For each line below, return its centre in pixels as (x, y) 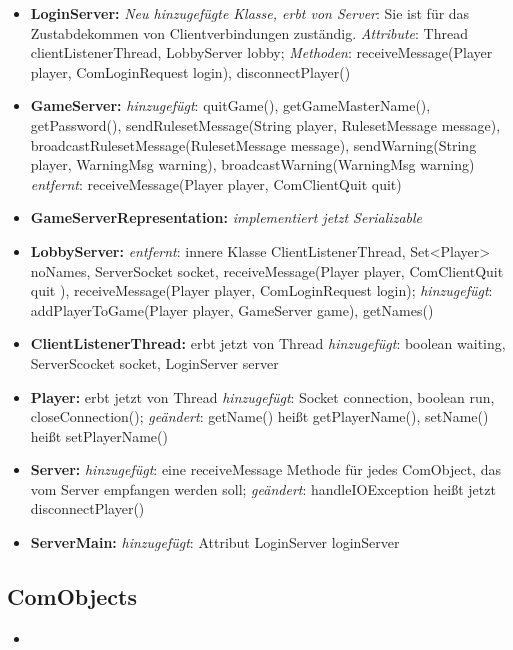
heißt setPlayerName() (99, 435)
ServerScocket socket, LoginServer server (154, 362)
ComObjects (72, 596)
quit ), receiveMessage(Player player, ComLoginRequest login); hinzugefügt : (261, 290)
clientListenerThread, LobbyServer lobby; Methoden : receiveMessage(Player (261, 52)
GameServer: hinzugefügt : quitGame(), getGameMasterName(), (230, 105)
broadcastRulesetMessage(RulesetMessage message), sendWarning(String (253, 144)
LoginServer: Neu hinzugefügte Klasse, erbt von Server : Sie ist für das (250, 13)
